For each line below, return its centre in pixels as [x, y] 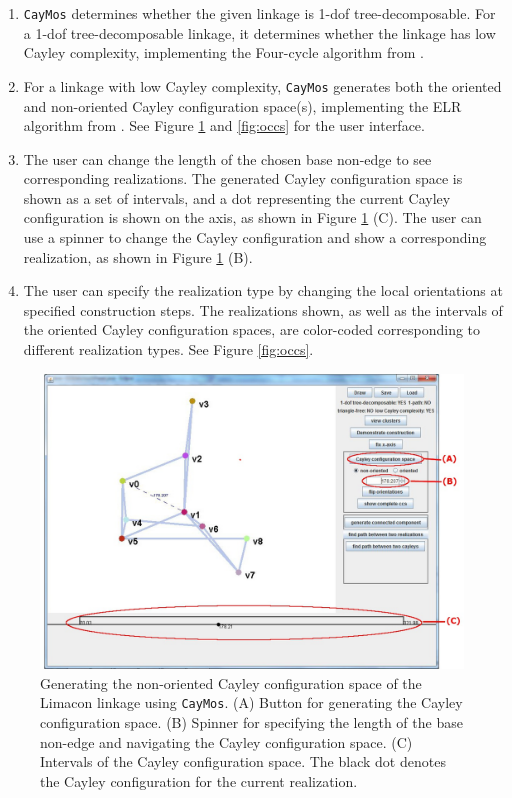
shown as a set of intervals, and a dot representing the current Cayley [237, 197]
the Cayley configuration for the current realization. [199, 780]
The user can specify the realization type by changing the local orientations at [263, 290]
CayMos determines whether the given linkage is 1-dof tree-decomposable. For [259, 13]
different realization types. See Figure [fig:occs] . [168, 349]
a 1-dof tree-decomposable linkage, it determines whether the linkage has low [259, 32]
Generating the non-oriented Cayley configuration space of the [231, 682]
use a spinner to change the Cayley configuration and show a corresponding [255, 237]
